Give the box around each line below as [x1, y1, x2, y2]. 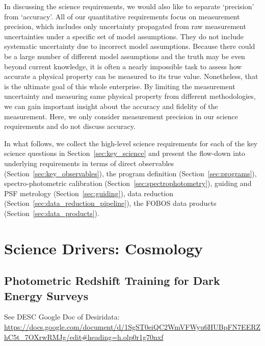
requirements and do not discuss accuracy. [4, 121, 136, 131]
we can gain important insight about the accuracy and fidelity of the [4, 100, 218, 111]
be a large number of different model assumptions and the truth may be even [4, 50, 245, 61]
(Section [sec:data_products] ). [4, 207, 99, 218]
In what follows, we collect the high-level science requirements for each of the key [4, 138, 258, 148]
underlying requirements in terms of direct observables [4, 157, 174, 168]
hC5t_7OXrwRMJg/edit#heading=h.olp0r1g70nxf [4, 331, 164, 342]
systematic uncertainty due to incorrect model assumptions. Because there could [4, 41, 255, 51]
